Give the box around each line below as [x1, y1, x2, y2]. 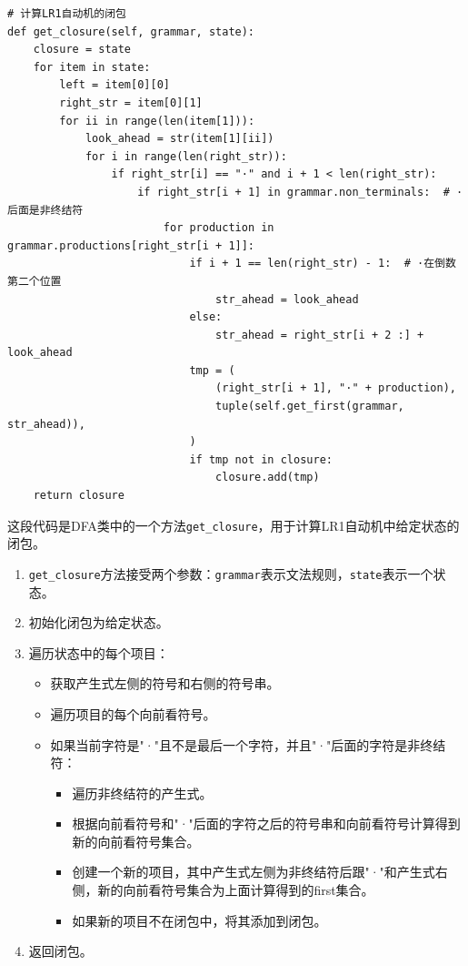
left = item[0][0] [59, 78, 170, 92]
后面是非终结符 [7, 203, 84, 217]
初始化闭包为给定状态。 [28, 613, 169, 632]
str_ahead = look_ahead [215, 292, 359, 306]
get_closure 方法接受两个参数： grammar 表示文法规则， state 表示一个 [28, 564, 433, 583]
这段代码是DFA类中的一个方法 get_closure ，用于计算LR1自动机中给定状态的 [7, 515, 460, 534]
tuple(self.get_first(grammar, [215, 400, 404, 413]
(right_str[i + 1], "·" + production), [215, 381, 456, 395]
